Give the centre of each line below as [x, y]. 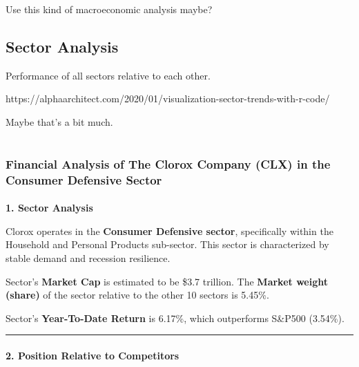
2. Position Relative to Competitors [93, 355]
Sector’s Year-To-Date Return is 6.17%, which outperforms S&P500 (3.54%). [175, 318]
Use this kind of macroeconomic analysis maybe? [109, 9]
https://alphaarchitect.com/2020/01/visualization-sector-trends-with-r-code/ [168, 98]
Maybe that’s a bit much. [59, 121]
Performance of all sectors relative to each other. [108, 75]
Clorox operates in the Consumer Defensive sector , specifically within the [169, 230]
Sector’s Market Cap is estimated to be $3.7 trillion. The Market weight [167, 281]
